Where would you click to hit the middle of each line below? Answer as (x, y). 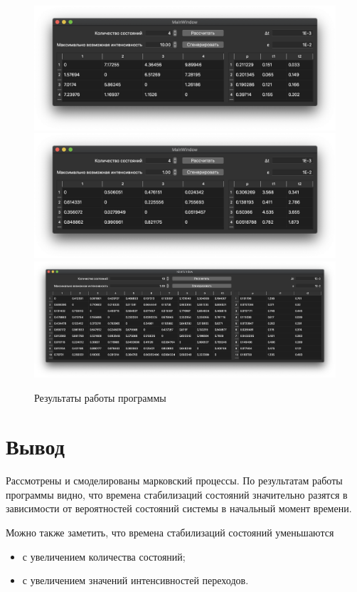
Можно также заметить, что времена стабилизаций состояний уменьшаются (170, 533)
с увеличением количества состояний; (104, 556)
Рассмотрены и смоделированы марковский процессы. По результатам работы (174, 481)
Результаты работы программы (100, 397)
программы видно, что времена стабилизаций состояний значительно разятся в (177, 494)
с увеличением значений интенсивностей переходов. (135, 580)
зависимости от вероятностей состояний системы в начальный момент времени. (179, 508)
